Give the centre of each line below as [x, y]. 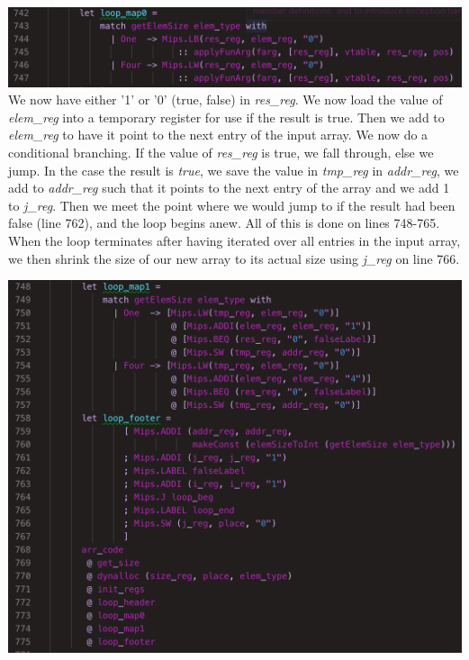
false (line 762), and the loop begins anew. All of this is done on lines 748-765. [224, 223]
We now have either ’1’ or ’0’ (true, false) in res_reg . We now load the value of [225, 99]
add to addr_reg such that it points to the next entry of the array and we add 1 [229, 188]
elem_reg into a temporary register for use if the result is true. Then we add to [226, 117]
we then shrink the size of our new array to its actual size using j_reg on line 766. [234, 258]
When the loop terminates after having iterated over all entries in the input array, [234, 240]
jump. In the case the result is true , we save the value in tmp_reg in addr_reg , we [234, 170]
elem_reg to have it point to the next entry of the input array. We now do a [218, 135]
